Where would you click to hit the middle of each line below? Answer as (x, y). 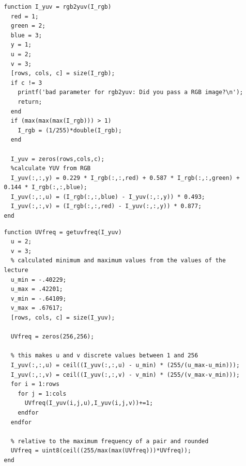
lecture (16, 270)
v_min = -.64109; (38, 298)
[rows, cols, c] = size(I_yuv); (63, 318)
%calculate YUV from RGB (51, 169)
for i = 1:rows (35, 384)
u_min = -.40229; (38, 280)
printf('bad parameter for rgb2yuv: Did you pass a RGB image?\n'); (130, 92)
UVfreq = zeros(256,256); (53, 337)
